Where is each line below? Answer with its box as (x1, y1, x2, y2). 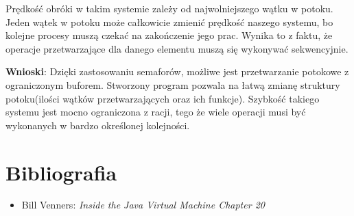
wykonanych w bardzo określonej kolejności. (5, 118, 190, 132)
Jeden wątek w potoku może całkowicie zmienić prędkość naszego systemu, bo (5, 14, 333, 29)
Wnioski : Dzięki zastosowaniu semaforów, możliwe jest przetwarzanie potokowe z (5, 64, 349, 79)
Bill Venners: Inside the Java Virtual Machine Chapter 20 (21, 198, 265, 212)
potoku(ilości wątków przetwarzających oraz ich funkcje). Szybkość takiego (5, 91, 320, 105)
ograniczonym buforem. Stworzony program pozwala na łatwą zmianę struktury (5, 77, 340, 92)
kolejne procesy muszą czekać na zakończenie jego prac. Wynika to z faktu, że (5, 28, 333, 42)
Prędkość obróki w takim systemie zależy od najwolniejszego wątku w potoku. (5, 1, 333, 15)
